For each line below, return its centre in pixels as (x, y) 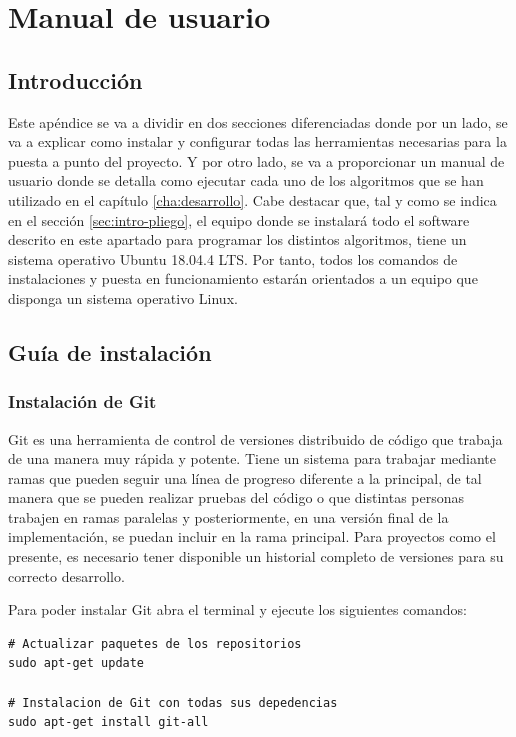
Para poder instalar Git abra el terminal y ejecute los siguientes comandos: (237, 609)
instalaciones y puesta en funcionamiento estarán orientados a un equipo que (243, 278)
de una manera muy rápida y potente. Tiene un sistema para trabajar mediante (252, 458)
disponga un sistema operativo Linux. (123, 297)
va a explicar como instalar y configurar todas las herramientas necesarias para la (257, 141)
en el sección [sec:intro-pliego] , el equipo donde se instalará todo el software (239, 219)
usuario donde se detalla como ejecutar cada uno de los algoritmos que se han (246, 180)
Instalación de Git (82, 401)
